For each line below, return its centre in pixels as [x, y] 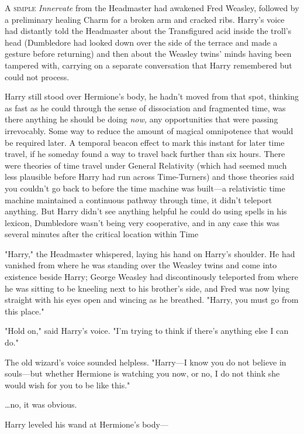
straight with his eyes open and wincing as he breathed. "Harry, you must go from [152, 300]
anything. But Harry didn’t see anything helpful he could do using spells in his [146, 211]
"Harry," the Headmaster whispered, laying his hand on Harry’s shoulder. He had [150, 253]
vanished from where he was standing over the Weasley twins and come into [141, 265]
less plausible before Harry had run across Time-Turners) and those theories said [150, 177]
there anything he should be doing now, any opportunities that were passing [141, 119]
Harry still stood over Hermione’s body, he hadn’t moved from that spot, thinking [152, 96]
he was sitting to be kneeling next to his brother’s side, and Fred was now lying [147, 288]
